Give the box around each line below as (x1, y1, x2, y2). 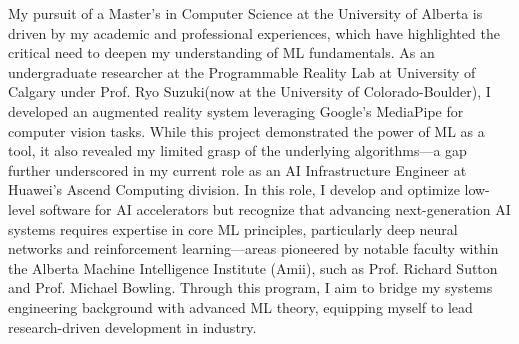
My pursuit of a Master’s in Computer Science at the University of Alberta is (8, 3, 483, 23)
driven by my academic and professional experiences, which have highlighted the (8, 22, 500, 43)
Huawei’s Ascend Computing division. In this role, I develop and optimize (8, 179, 460, 200)
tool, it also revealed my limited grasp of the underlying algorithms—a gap (8, 140, 467, 161)
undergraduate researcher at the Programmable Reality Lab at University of (8, 61, 476, 82)
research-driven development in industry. (8, 316, 257, 337)
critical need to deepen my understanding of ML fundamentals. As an (8, 42, 435, 63)
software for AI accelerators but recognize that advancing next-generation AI (39, 198, 511, 219)
